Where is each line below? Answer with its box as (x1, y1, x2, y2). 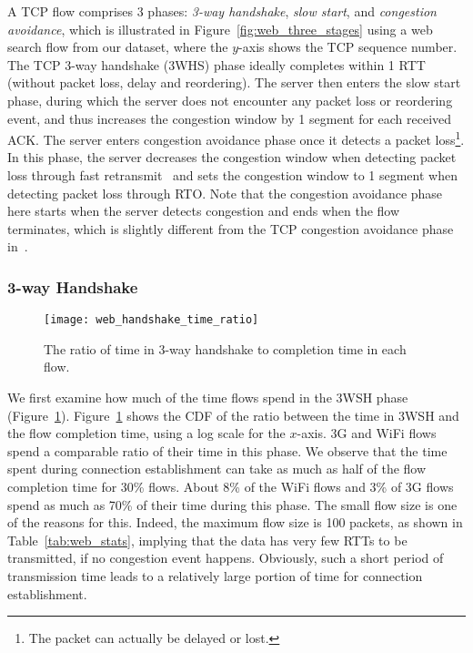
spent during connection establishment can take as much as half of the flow (7, 459, 427, 478)
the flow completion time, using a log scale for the (7, 423, 286, 443)
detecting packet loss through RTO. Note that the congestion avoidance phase (7, 183, 443, 202)
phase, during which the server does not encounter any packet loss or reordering (7, 90, 453, 109)
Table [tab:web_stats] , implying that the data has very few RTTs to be (7, 530, 408, 549)
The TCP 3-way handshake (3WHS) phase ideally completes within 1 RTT (7, 55, 426, 74)
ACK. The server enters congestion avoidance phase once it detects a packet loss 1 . (7, 128, 465, 148)
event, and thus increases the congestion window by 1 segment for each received (7, 108, 452, 128)
